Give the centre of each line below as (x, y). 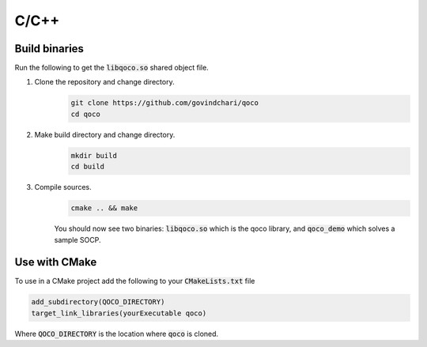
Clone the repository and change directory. (104, 82)
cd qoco (85, 114)
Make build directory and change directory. (105, 134)
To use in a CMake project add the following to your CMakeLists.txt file (135, 281)
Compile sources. (63, 187)
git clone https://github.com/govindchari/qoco (164, 103)
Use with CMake (56, 262)
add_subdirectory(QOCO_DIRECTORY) (98, 302)
